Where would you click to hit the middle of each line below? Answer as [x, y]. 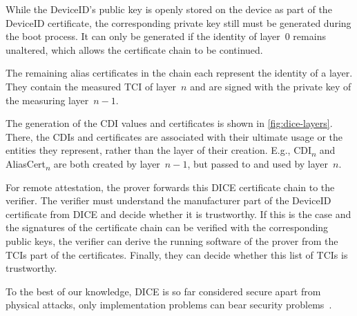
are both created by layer [107, 163]
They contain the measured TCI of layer [91, 86]
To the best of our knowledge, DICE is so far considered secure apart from [163, 291]
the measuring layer [47, 100]
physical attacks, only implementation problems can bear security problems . [169, 305]
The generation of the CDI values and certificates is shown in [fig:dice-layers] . [169, 123]
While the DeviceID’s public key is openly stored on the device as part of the [169, 9]
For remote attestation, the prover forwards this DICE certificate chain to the [170, 187]
